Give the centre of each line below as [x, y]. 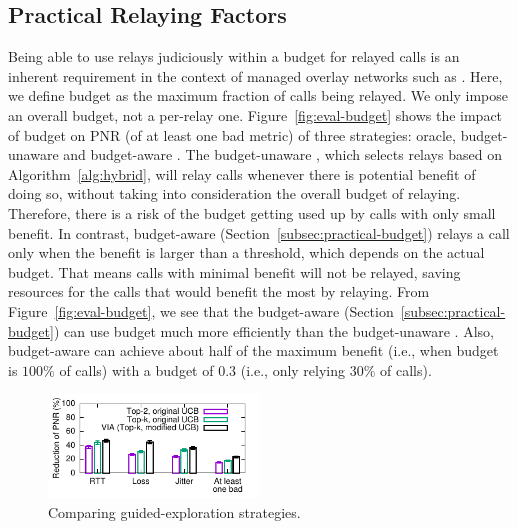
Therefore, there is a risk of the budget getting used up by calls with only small [252, 212]
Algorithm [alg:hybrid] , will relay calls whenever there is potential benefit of [242, 173]
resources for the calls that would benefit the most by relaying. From [219, 291]
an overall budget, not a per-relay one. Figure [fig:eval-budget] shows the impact [255, 114]
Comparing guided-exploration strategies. [174, 511]
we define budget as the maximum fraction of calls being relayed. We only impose [258, 95]
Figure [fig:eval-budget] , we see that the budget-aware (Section [201, 310]
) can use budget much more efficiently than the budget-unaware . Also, [273, 330]
